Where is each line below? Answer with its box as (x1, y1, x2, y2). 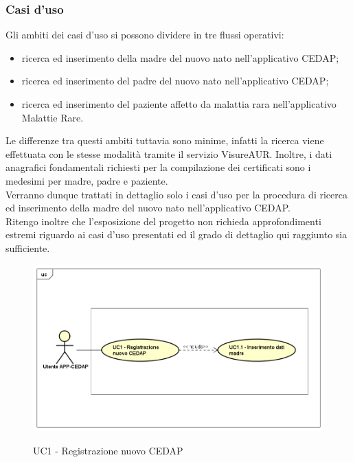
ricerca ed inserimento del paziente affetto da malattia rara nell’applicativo (21, 97, 337, 111)
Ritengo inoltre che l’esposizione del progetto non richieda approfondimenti (5, 213, 321, 228)
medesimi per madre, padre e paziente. (5, 173, 168, 187)
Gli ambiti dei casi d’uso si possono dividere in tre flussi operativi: (5, 27, 284, 42)
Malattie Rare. (21, 110, 84, 124)
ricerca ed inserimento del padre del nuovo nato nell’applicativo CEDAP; (21, 73, 329, 88)
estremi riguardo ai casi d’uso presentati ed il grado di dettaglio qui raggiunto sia (5, 227, 348, 242)
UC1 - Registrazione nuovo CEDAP (33, 443, 183, 457)
